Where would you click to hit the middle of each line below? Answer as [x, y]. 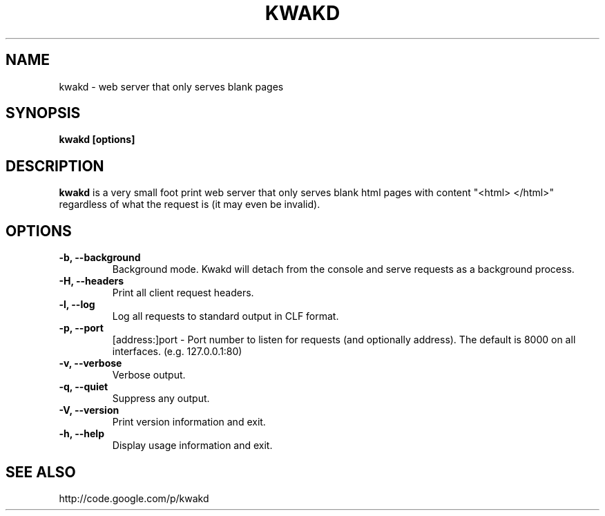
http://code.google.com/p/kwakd [134, 498]
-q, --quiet [84, 387]
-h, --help [81, 434]
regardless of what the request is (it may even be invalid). [190, 204]
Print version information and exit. [189, 422]
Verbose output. [149, 375]
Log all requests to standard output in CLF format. [225, 316]
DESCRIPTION [55, 166]
